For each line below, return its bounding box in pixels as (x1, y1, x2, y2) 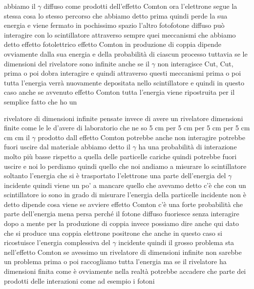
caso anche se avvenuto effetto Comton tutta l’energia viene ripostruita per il (4, 87, 235, 97)
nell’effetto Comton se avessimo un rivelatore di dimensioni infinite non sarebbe (4, 247, 242, 257)
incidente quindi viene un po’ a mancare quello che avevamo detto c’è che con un (4, 180, 246, 190)
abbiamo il (4, 1, 36, 11)
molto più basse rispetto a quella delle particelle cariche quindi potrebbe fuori (4, 151, 237, 161)
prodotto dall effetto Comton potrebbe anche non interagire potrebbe (38, 132, 245, 142)
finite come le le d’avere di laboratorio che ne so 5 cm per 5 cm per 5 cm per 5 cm (4, 123, 250, 133)
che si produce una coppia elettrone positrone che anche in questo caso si (4, 227, 222, 238)
